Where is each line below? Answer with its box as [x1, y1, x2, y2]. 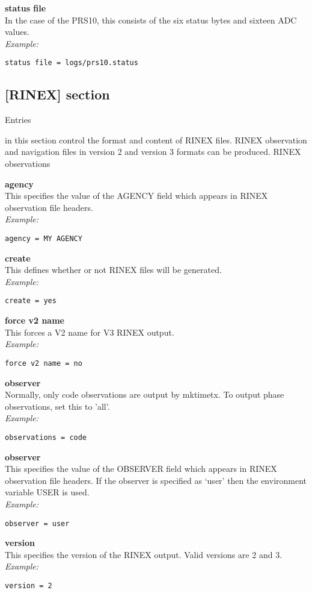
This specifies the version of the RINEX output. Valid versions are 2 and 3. [5, 548, 283, 560]
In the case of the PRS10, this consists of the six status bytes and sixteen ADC [5, 13, 297, 26]
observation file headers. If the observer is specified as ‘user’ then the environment [5, 474, 307, 486]
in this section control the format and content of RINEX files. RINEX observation [5, 133, 307, 146]
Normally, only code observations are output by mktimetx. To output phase [5, 388, 284, 401]
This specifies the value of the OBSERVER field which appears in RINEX [5, 462, 277, 475]
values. [5, 25, 29, 38]
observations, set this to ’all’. [5, 400, 110, 412]
